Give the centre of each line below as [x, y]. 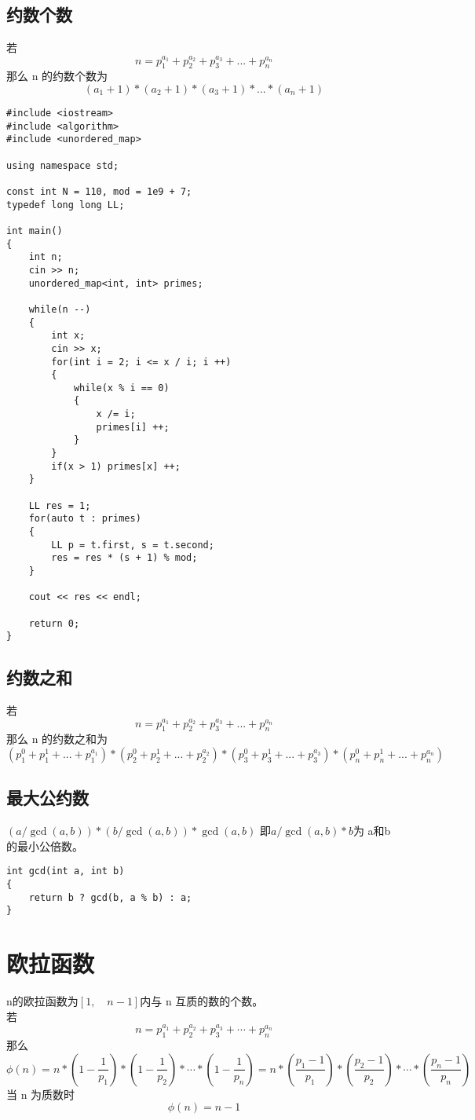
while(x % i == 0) [121, 388]
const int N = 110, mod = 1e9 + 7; [99, 191]
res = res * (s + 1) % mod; [124, 558]
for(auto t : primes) [85, 519]
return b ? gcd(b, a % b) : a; [110, 897]
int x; [68, 336]
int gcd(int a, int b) [66, 871]
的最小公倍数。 [45, 845]
